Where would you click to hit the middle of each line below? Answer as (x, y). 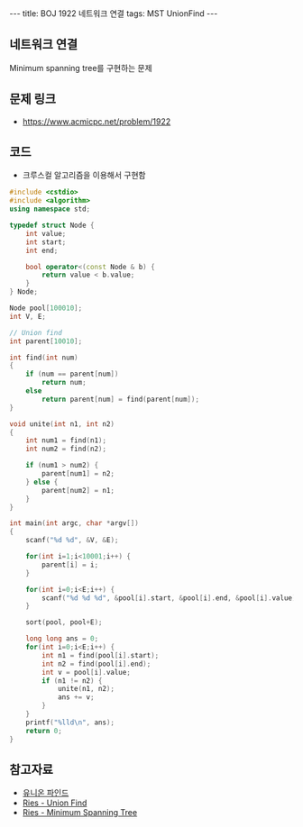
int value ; (46, 233)
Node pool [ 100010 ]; (46, 308)
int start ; (46, 242)
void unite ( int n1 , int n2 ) (62, 424)
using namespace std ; (50, 209)
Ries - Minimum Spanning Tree (80, 813)
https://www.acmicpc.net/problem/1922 (96, 121)
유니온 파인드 (46, 793)
